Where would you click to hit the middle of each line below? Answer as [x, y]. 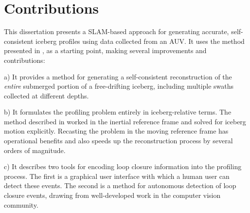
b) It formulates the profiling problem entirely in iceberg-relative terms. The [118, 112]
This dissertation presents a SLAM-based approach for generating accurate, [116, 31]
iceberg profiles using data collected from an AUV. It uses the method [140, 41]
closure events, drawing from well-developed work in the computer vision [112, 195]
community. [21, 204]
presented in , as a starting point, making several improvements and [105, 50]
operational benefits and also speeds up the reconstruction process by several [118, 141]
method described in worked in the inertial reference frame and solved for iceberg [125, 121]
